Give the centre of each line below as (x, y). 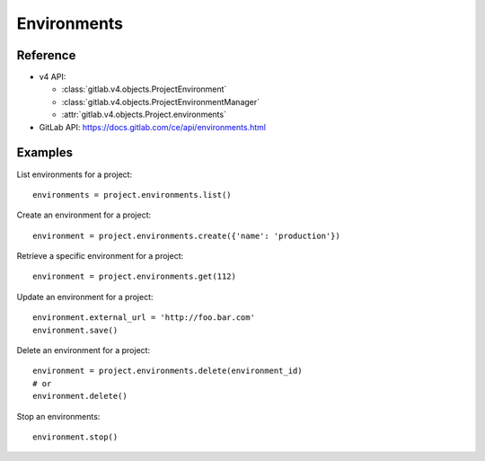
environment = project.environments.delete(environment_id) (168, 371)
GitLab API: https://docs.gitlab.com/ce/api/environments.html (153, 127)
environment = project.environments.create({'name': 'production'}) (186, 235)
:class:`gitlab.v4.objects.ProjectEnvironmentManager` (161, 102)
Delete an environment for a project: (84, 350)
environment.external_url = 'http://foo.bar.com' (144, 318)
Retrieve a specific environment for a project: (100, 256)
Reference (46, 55)
